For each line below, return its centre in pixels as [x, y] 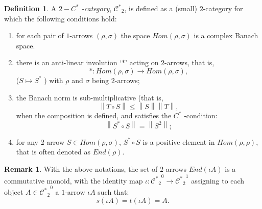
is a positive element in [179, 141]
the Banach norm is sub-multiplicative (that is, [90, 97]
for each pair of [40, 35]
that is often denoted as [53, 152]
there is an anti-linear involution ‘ [69, 62]
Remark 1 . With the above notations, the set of [81, 169]
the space [135, 35]
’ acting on [142, 62]
